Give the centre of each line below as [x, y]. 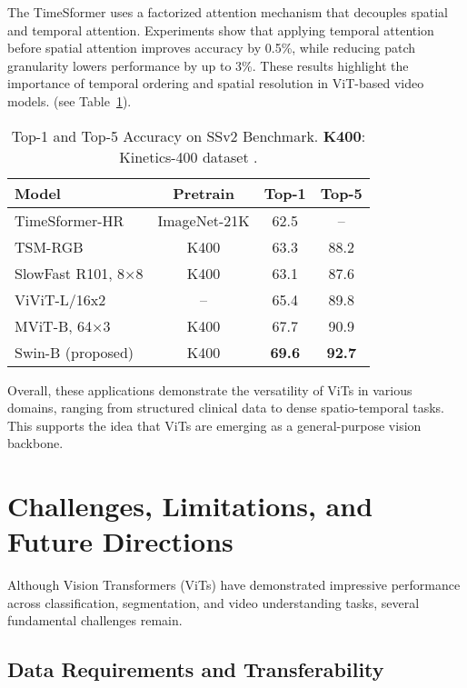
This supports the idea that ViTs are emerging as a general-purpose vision [214, 425]
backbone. [35, 443]
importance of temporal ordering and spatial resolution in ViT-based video [216, 83]
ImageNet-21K [204, 220]
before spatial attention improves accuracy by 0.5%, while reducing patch [212, 48]
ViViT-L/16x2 [60, 299]
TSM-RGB [49, 246]
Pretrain [204, 193]
